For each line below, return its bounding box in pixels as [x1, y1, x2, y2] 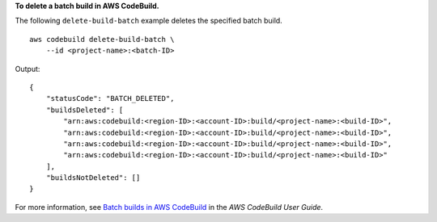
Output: [15, 64, 40, 73]
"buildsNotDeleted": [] [45, 174, 141, 182]
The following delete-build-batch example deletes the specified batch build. [15, 16, 282, 26]
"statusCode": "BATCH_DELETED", [45, 94, 175, 103]
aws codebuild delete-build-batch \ [29, 35, 175, 44]
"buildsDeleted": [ [45, 105, 124, 115]
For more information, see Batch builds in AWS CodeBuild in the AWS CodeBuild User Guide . [15, 202, 324, 212]
